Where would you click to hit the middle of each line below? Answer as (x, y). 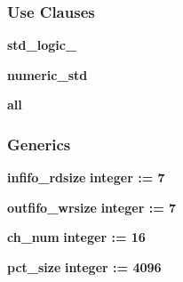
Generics (39, 144)
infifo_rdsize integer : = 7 (86, 177)
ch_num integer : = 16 (76, 237)
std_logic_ (42, 45)
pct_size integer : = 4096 (84, 267)
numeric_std (48, 74)
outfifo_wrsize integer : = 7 (92, 207)
